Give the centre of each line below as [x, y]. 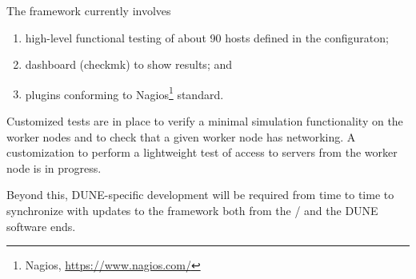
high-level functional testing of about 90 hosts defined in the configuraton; [207, 37]
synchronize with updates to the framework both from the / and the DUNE [192, 210]
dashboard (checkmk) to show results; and [129, 64]
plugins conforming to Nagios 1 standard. [124, 93]
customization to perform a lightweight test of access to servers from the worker [202, 152]
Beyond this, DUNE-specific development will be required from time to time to [200, 195]
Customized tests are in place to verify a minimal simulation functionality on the [205, 121]
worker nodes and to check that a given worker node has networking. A [181, 136]
